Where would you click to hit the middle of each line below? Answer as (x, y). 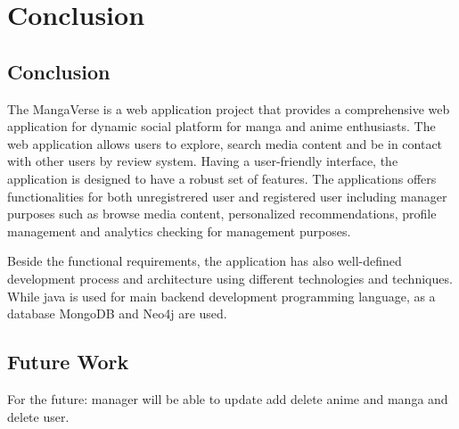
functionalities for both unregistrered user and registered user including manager (227, 196)
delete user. (38, 416)
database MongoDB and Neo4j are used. (117, 313)
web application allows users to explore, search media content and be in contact (225, 143)
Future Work (68, 362)
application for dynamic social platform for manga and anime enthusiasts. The (221, 126)
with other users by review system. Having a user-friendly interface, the (203, 161)
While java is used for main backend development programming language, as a (221, 296)
